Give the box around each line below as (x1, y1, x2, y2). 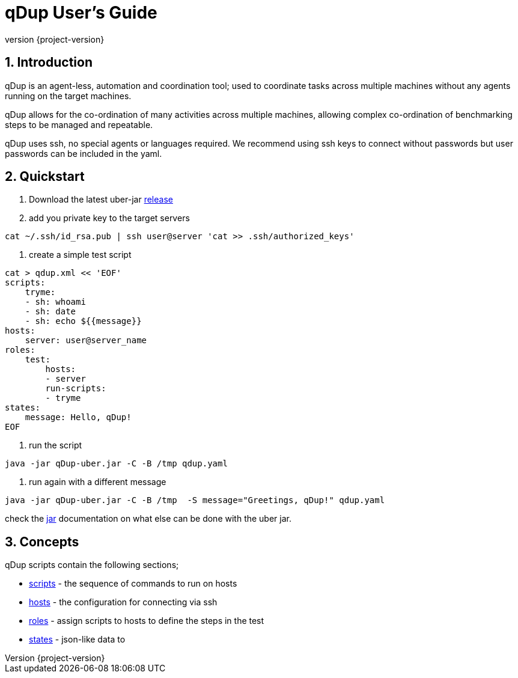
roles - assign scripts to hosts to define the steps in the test (29, 615, 264, 626)
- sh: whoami (25, 297, 86, 307)
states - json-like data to (29, 634, 126, 645)
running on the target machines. (5, 90, 132, 101)
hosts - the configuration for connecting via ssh (29, 597, 218, 608)
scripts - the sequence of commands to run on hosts (29, 578, 237, 589)
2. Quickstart (5, 169, 85, 185)
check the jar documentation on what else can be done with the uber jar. (5, 513, 291, 524)
